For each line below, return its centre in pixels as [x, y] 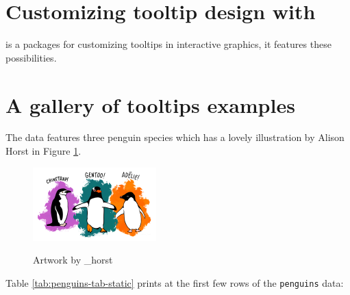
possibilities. [31, 57]
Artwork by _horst [73, 260]
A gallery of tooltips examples [150, 104]
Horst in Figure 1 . [43, 151]
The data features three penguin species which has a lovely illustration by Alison [175, 137]
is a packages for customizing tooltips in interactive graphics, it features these [168, 44]
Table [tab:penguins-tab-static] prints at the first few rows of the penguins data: [175, 282]
